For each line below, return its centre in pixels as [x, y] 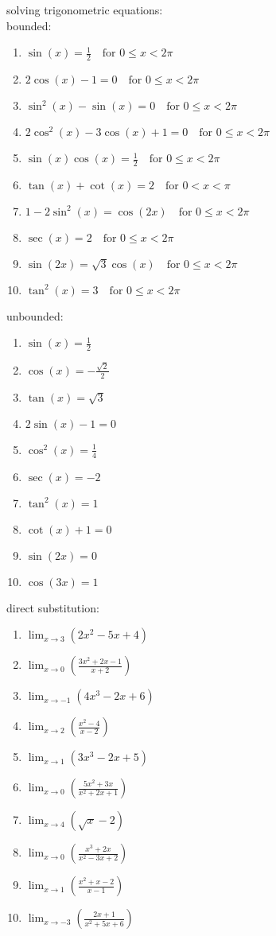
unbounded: [35, 315]
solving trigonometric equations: [85, 10]
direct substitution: [53, 607]
